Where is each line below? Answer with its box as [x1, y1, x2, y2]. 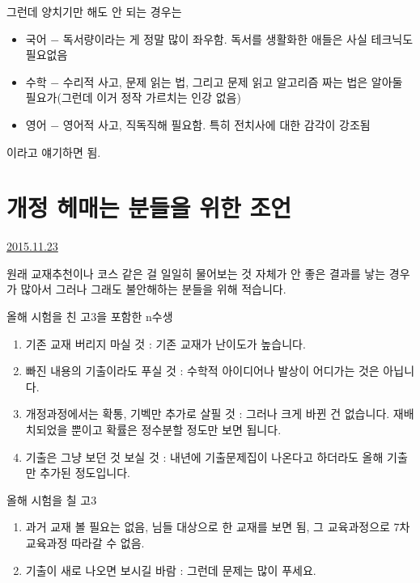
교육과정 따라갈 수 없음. [25, 534, 145, 551]
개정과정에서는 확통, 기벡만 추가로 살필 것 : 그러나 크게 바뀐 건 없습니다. [25, 405, 390, 422]
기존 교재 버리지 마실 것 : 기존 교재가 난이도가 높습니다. [25, 335, 306, 352]
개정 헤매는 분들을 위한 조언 [6, 191, 292, 224]
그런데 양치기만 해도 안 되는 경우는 [6, 3, 182, 19]
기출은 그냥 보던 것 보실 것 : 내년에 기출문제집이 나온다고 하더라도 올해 [25, 448, 384, 465]
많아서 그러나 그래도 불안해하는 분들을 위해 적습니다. [20, 281, 286, 298]
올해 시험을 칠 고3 [6, 491, 97, 508]
